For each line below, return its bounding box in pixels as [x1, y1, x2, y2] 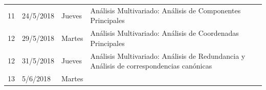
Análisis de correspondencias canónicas [90, 60, 212, 71]
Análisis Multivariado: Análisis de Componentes [90, 5, 241, 15]
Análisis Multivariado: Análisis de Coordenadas [90, 28, 239, 38]
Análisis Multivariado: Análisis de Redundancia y [90, 50, 246, 61]
